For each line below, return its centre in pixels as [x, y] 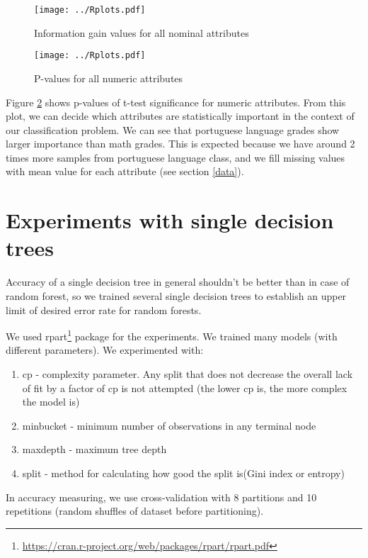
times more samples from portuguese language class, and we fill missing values [176, 157]
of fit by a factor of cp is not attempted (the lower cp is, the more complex [185, 387]
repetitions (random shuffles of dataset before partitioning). [135, 511]
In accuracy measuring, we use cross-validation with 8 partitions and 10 [161, 497]
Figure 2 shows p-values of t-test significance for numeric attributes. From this [176, 102]
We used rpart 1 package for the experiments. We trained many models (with [172, 335]
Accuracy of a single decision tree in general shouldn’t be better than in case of [178, 282]
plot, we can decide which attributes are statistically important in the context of [180, 116]
